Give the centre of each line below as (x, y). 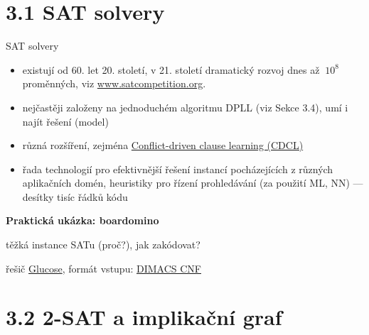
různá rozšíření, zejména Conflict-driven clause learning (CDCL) (163, 145)
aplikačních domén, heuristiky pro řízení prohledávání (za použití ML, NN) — (193, 183)
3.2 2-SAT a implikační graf (144, 317)
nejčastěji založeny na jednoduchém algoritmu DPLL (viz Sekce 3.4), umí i (185, 107)
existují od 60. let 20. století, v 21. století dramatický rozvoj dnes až (171, 69)
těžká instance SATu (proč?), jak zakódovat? (103, 245)
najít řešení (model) (65, 121)
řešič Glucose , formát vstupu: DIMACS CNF (103, 268)
